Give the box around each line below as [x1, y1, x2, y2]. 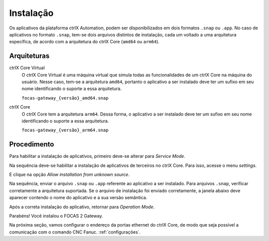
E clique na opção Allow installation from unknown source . [9, 172, 130, 178]
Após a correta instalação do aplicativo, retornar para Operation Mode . [9, 204, 155, 210]
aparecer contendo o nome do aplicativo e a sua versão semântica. [9, 195, 147, 201]
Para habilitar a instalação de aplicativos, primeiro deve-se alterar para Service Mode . [9, 153, 185, 159]
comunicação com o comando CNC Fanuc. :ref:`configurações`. [9, 229, 141, 235]
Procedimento [9, 140, 54, 149]
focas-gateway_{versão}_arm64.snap [21, 127, 109, 133]
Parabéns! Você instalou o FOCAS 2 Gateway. [9, 213, 103, 219]
